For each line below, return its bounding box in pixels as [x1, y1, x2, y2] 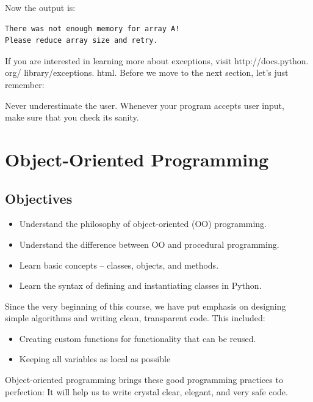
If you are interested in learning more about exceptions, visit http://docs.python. [5, 54, 309, 67]
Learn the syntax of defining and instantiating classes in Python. [19, 279, 262, 292]
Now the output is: [5, 1, 76, 13]
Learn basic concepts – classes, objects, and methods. [19, 258, 219, 271]
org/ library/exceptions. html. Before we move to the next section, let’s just [5, 66, 289, 79]
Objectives [5, 188, 73, 207]
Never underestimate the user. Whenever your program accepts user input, [5, 99, 284, 111]
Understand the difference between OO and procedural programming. [19, 237, 279, 250]
